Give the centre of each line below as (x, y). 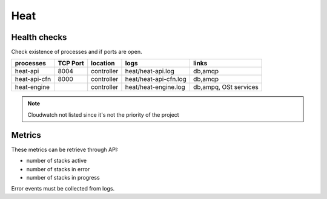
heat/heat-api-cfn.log (156, 79)
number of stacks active (57, 161)
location (103, 64)
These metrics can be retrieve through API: (65, 149)
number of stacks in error (58, 169)
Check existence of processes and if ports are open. (77, 52)
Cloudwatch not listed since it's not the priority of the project (103, 114)
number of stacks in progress (63, 177)
